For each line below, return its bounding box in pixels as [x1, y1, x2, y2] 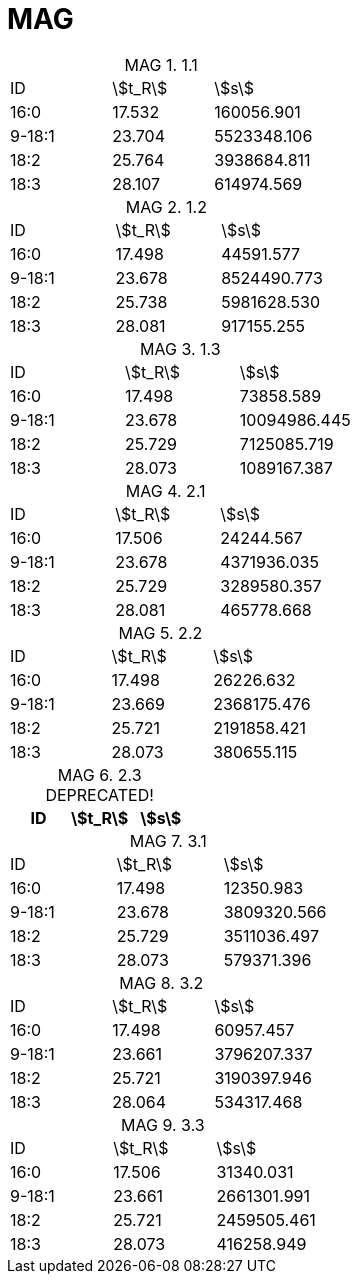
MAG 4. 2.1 [125, 480, 206, 501]
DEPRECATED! [45, 784, 154, 805]
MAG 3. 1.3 [140, 338, 221, 359]
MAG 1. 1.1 [124, 54, 198, 75]
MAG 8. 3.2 [119, 972, 204, 993]
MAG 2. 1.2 [125, 196, 207, 217]
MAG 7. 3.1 [129, 830, 207, 851]
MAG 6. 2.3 [57, 764, 142, 785]
